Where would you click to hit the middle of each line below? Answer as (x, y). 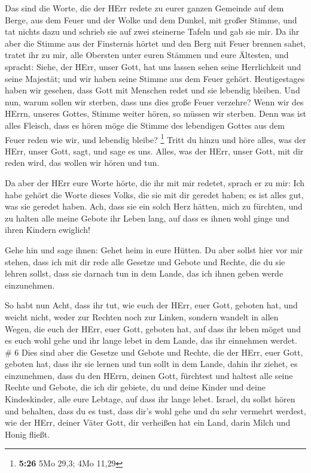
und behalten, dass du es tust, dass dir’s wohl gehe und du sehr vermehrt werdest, (155, 410)
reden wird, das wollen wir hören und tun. (82, 163)
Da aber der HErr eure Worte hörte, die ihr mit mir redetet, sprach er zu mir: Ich (155, 182)
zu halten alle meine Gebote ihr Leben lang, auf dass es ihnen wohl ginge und (147, 218)
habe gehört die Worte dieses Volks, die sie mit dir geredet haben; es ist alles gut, (154, 194)
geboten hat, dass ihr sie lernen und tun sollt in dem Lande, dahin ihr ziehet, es (151, 364)
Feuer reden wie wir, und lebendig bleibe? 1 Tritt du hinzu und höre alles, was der (155, 138)
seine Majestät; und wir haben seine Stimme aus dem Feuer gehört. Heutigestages (155, 78)
